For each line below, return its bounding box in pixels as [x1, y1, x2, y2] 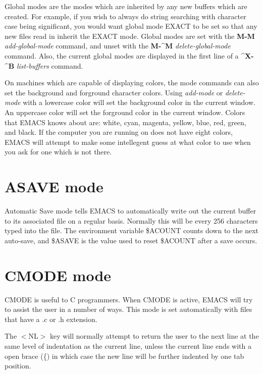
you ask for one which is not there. [5, 146, 112, 157]
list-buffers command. [16, 60, 83, 71]
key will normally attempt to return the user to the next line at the [50, 331, 259, 341]
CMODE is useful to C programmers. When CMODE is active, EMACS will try [5, 294, 253, 304]
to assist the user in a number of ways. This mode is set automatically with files [5, 304, 252, 314]
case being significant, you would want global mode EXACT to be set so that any [5, 21, 257, 31]
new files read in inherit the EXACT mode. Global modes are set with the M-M [5, 30, 255, 41]
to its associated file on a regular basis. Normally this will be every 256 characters [5, 215, 258, 226]
